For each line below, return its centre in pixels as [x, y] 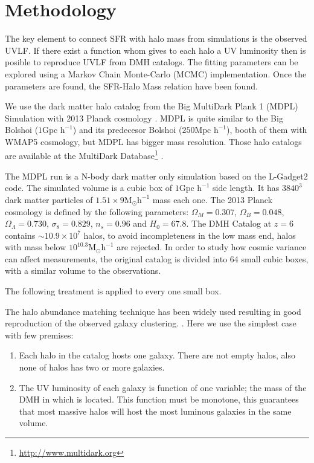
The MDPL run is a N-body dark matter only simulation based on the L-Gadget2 [156, 176]
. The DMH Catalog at [229, 223]
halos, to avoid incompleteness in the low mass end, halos [190, 235]
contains [20, 235]
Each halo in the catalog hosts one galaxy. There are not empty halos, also [157, 355]
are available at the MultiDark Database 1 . [84, 155]
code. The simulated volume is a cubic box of [89, 188]
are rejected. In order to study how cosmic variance [212, 247]
